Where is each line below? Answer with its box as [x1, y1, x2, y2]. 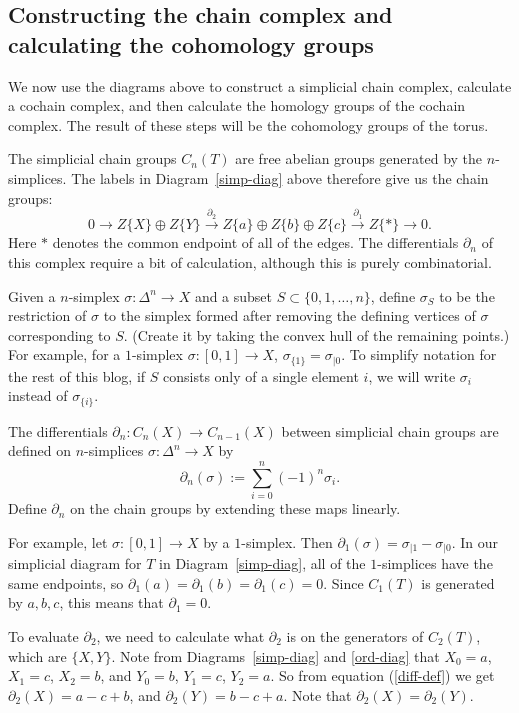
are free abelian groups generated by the [235, 148, 483, 169]
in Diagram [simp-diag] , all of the [159, 553, 366, 574]
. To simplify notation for [341, 344, 497, 365]
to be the [439, 285, 495, 306]
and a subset [194, 285, 273, 306]
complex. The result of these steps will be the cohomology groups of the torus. [8, 114, 489, 135]
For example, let [8, 531, 108, 552]
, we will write [368, 365, 456, 386]
